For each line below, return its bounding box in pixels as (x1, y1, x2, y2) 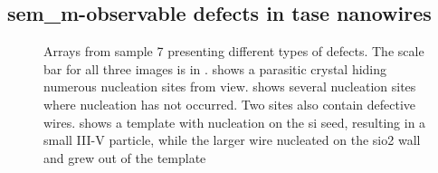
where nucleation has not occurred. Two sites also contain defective (43, 94, 416, 113)
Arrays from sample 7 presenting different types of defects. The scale (43, 42, 424, 61)
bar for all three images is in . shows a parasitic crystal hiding (43, 59, 387, 78)
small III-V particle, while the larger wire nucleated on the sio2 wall (43, 130, 421, 149)
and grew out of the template (43, 148, 206, 167)
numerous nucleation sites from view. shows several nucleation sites (43, 77, 416, 96)
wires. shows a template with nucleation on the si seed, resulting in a (43, 112, 426, 131)
